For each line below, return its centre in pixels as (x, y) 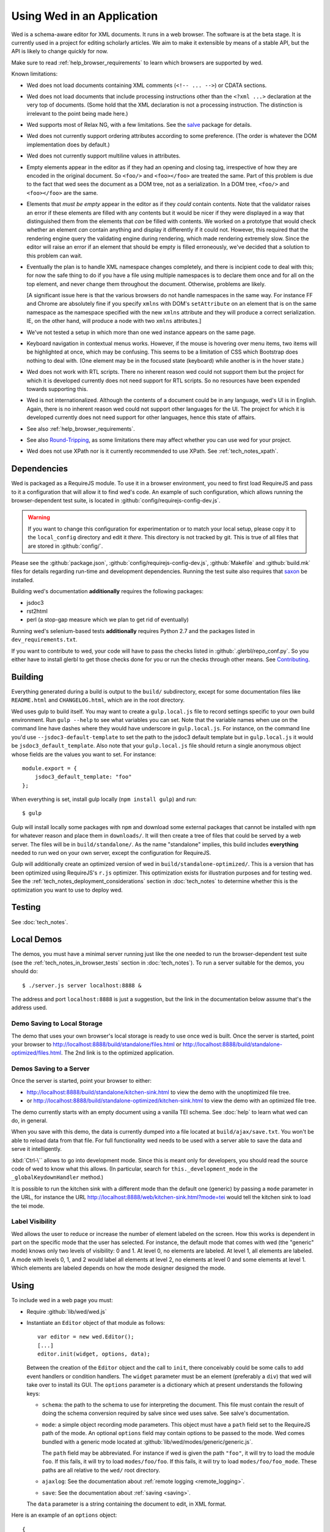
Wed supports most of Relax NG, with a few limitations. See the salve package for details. (139, 125)
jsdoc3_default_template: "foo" (83, 777)
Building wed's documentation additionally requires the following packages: (108, 591)
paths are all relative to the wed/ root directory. (101, 1470)
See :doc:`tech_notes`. (40, 922)
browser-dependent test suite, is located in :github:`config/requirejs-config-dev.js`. (116, 501)
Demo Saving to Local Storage (57, 1023)
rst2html (37, 611)
